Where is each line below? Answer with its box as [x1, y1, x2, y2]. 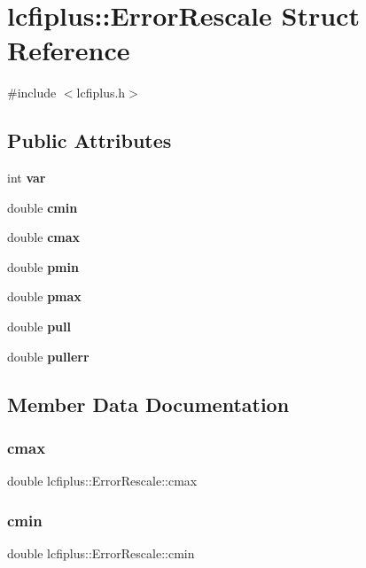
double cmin [7, 198, 78, 216]
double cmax [7, 228, 81, 246]
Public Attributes [7, 127, 172, 154]
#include [7, 83, 57, 102]
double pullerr [7, 346, 90, 365]
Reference [7, 32, 130, 68]
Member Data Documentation [7, 390, 290, 417]
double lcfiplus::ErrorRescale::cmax [7, 471, 198, 490]
